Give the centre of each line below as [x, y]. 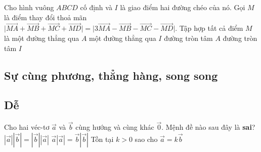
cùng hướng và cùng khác [115, 127]
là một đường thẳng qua [42, 38]
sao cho [146, 139]
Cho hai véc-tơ [27, 127]
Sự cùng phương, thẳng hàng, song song [111, 75]
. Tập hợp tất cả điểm [209, 28]
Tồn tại [102, 139]
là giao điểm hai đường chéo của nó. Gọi [183, 7]
